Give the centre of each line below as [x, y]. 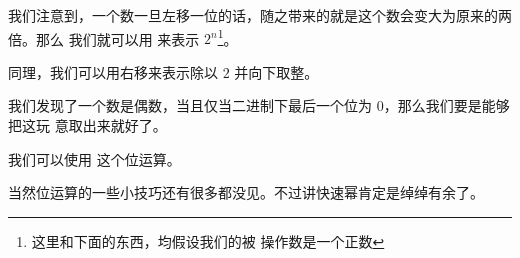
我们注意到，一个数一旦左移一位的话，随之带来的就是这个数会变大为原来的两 [260, 15]
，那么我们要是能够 [446, 105]
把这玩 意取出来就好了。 [87, 125]
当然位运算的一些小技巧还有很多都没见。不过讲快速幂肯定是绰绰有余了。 [246, 192]
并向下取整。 [276, 71]
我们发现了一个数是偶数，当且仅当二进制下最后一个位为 [190, 105]
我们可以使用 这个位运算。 [94, 158]
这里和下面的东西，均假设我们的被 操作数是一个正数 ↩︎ [208, 240]
